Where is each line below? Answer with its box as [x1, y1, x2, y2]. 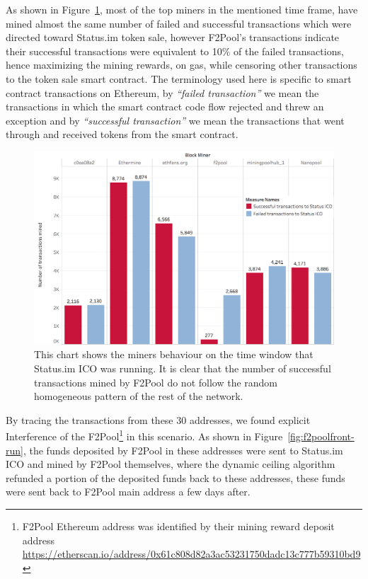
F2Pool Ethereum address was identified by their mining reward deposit [22, 518, 335, 533]
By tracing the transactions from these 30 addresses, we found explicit [6, 412, 311, 427]
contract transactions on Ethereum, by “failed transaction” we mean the [6, 85, 319, 100]
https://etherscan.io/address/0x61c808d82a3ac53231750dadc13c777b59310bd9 [22, 546, 361, 561]
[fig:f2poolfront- [287, 429, 355, 444]
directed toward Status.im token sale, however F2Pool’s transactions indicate [6, 30, 340, 45]
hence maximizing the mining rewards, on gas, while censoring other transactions [6, 57, 357, 72]
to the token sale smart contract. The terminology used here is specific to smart [6, 71, 352, 86]
